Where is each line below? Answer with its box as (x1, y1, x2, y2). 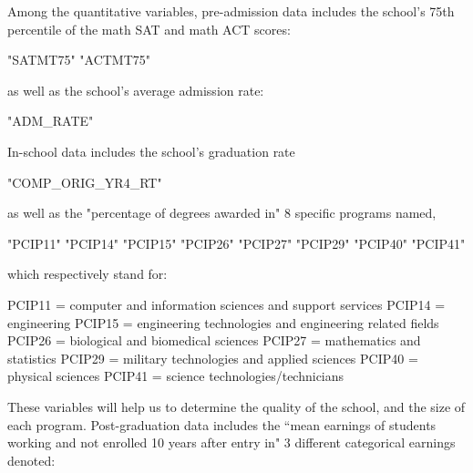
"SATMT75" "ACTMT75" (7, 50, 151, 69)
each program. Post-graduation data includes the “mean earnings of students (7, 415, 437, 434)
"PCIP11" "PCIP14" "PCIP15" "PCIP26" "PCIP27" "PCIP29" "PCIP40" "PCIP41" (7, 233, 466, 252)
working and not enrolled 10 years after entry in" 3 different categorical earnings (7, 433, 456, 452)
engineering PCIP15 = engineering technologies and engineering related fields (7, 313, 439, 332)
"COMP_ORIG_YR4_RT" (7, 172, 162, 191)
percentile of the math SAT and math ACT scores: (7, 19, 291, 38)
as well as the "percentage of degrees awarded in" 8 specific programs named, (7, 203, 437, 222)
